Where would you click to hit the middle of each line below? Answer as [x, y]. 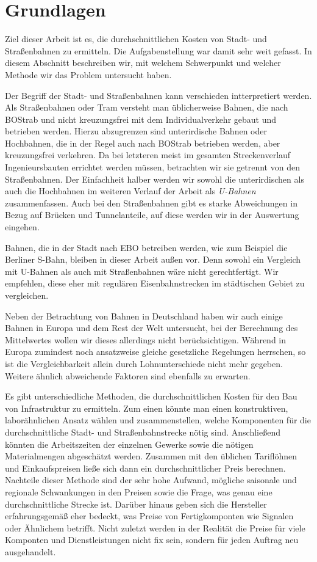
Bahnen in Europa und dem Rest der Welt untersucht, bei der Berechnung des [151, 328]
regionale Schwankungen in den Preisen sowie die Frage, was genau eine [139, 491]
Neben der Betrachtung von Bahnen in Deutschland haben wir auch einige [144, 316]
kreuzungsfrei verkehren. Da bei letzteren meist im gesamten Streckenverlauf [148, 155]
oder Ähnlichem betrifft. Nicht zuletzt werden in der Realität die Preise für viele [155, 527]
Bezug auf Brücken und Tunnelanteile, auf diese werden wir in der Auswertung [152, 215]
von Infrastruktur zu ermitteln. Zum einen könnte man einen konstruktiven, [147, 408]
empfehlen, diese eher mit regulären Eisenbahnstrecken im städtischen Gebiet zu [155, 283]
